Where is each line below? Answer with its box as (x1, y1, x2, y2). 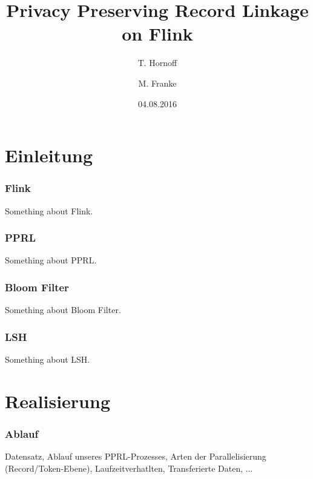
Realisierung (5, 388, 110, 413)
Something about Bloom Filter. (5, 303, 121, 316)
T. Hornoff (137, 56, 177, 69)
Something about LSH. (5, 352, 90, 365)
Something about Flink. (5, 204, 93, 217)
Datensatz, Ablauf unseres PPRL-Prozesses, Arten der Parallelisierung (5, 450, 266, 463)
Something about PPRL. (5, 254, 97, 266)
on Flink (122, 21, 193, 46)
